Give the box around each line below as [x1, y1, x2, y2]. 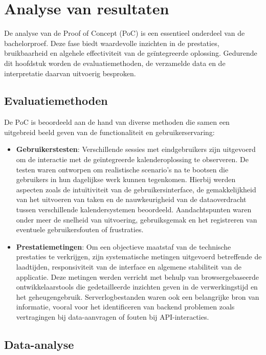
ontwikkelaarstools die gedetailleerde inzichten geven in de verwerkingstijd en [16, 281, 258, 292]
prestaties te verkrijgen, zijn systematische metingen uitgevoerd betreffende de [16, 251, 262, 262]
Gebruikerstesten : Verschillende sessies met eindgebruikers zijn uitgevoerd [16, 144, 256, 154]
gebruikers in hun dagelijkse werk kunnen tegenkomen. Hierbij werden [16, 174, 236, 185]
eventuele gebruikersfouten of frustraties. [16, 224, 144, 235]
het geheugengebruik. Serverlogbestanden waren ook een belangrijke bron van [16, 291, 259, 302]
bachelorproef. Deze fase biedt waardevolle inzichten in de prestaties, [4, 37, 219, 48]
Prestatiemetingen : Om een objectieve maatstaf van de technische [16, 241, 231, 252]
